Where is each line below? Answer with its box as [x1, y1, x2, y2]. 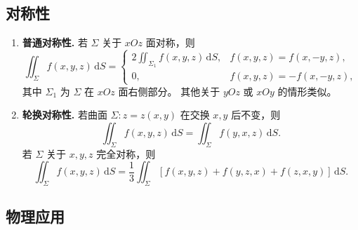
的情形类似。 [277, 83, 337, 98]
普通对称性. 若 [22, 35, 88, 50]
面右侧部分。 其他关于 [118, 83, 220, 98]
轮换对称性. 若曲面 [22, 107, 107, 122]
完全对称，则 [96, 146, 156, 161]
